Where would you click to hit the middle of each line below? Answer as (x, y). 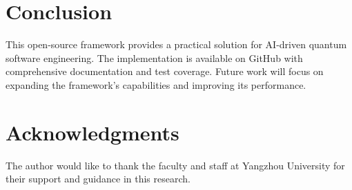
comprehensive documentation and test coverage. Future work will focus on (165, 71)
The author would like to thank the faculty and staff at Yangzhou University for (175, 165)
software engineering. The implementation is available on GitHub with (154, 57)
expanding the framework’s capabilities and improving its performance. (156, 84)
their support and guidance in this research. (98, 179)
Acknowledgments (92, 132)
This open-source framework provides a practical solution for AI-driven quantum (176, 44)
